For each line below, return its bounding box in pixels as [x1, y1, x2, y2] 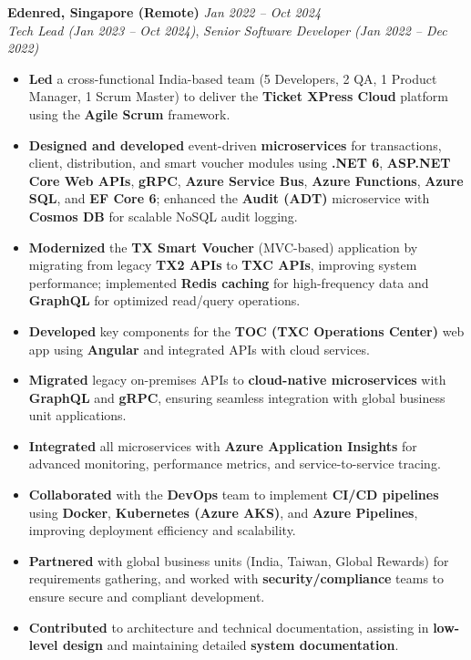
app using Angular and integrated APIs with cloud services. [28, 339, 370, 358]
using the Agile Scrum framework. [28, 104, 230, 123]
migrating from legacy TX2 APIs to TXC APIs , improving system [28, 255, 417, 274]
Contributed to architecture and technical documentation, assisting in [28, 617, 429, 636]
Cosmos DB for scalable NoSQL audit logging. [28, 206, 298, 225]
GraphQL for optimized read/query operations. [28, 291, 301, 310]
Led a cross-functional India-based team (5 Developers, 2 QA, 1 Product [28, 68, 437, 88]
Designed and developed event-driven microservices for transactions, [28, 135, 442, 154]
